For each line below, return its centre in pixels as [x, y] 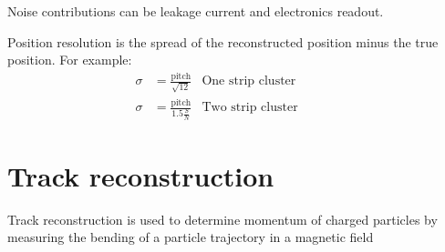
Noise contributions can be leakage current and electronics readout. [196, 11]
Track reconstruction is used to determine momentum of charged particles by [222, 219]
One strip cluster [249, 81]
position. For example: [70, 60]
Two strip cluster [250, 108]
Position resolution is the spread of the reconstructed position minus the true [223, 41]
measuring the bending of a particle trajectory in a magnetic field [191, 237]
